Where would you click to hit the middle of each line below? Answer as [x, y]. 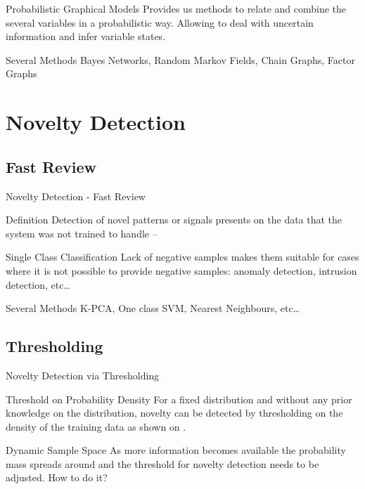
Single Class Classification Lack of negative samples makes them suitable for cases [182, 257]
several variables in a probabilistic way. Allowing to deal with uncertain [160, 22]
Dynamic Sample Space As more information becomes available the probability [176, 450]
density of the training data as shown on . [96, 426]
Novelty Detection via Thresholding [83, 375]
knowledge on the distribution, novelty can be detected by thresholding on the [174, 413]
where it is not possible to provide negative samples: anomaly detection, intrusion [181, 270]
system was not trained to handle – [82, 233]
